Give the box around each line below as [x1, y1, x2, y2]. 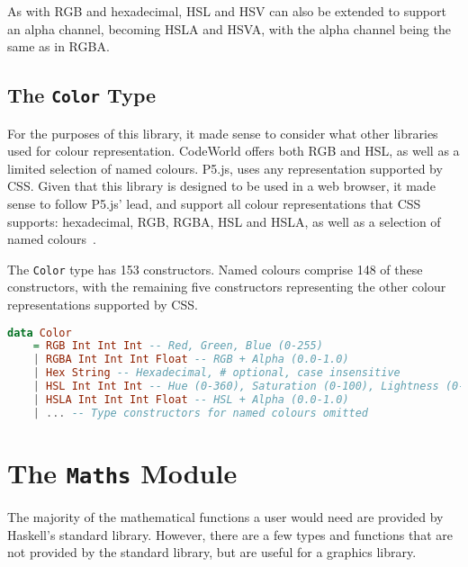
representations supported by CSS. [7, 294, 198, 313]
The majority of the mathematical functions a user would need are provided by [7, 507, 444, 526]
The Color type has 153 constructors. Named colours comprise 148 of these [7, 259, 423, 278]
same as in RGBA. [7, 37, 110, 56]
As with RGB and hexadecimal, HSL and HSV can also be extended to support [7, 2, 446, 20]
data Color [7, 326, 72, 339]
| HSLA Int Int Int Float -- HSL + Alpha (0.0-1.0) [32, 392, 349, 406]
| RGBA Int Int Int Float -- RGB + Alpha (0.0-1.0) [32, 353, 349, 366]
